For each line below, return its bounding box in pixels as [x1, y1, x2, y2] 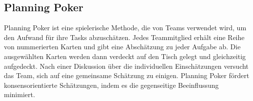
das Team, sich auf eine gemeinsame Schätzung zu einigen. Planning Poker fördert [4, 70, 250, 81]
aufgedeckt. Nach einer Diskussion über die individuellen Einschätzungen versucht [4, 61, 249, 71]
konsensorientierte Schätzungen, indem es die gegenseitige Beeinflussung [4, 80, 219, 90]
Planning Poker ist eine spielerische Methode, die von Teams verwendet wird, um [4, 22, 247, 33]
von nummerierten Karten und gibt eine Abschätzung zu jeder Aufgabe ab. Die [4, 41, 241, 52]
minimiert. [4, 89, 35, 100]
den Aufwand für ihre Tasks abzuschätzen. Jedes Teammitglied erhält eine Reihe [4, 32, 245, 42]
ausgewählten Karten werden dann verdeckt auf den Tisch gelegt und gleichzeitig [4, 51, 246, 61]
